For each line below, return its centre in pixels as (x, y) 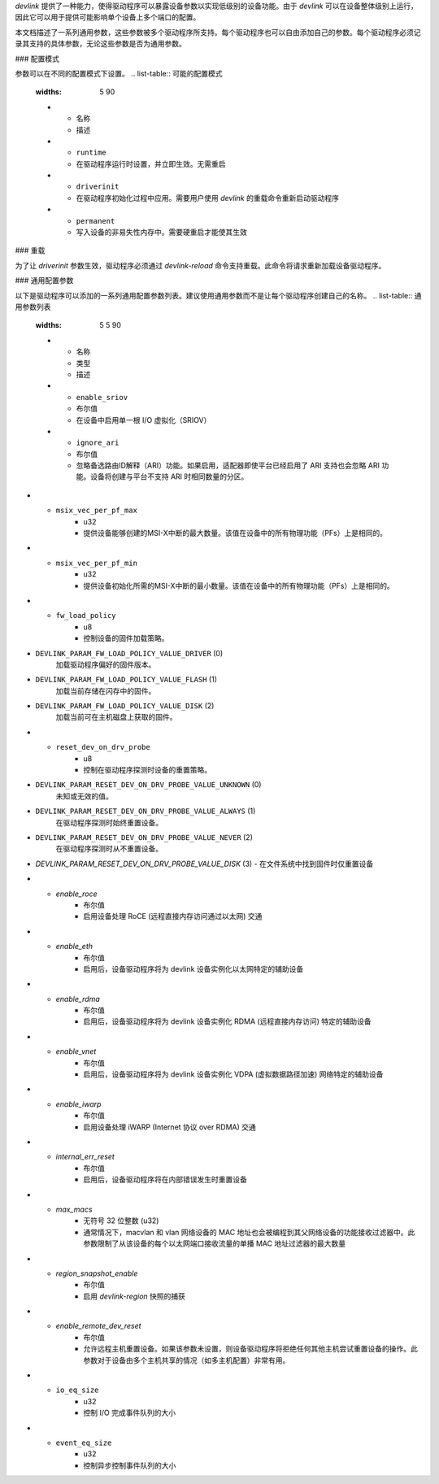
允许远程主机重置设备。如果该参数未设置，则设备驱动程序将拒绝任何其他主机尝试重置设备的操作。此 (250, 1349)
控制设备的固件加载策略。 (126, 638)
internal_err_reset (85, 1157)
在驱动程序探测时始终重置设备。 (109, 822)
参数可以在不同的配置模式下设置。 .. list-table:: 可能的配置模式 (119, 73)
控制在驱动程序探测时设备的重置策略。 (147, 770)
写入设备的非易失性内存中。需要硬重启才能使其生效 (161, 233)
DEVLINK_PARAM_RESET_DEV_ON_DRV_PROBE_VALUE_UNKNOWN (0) (148, 785)
